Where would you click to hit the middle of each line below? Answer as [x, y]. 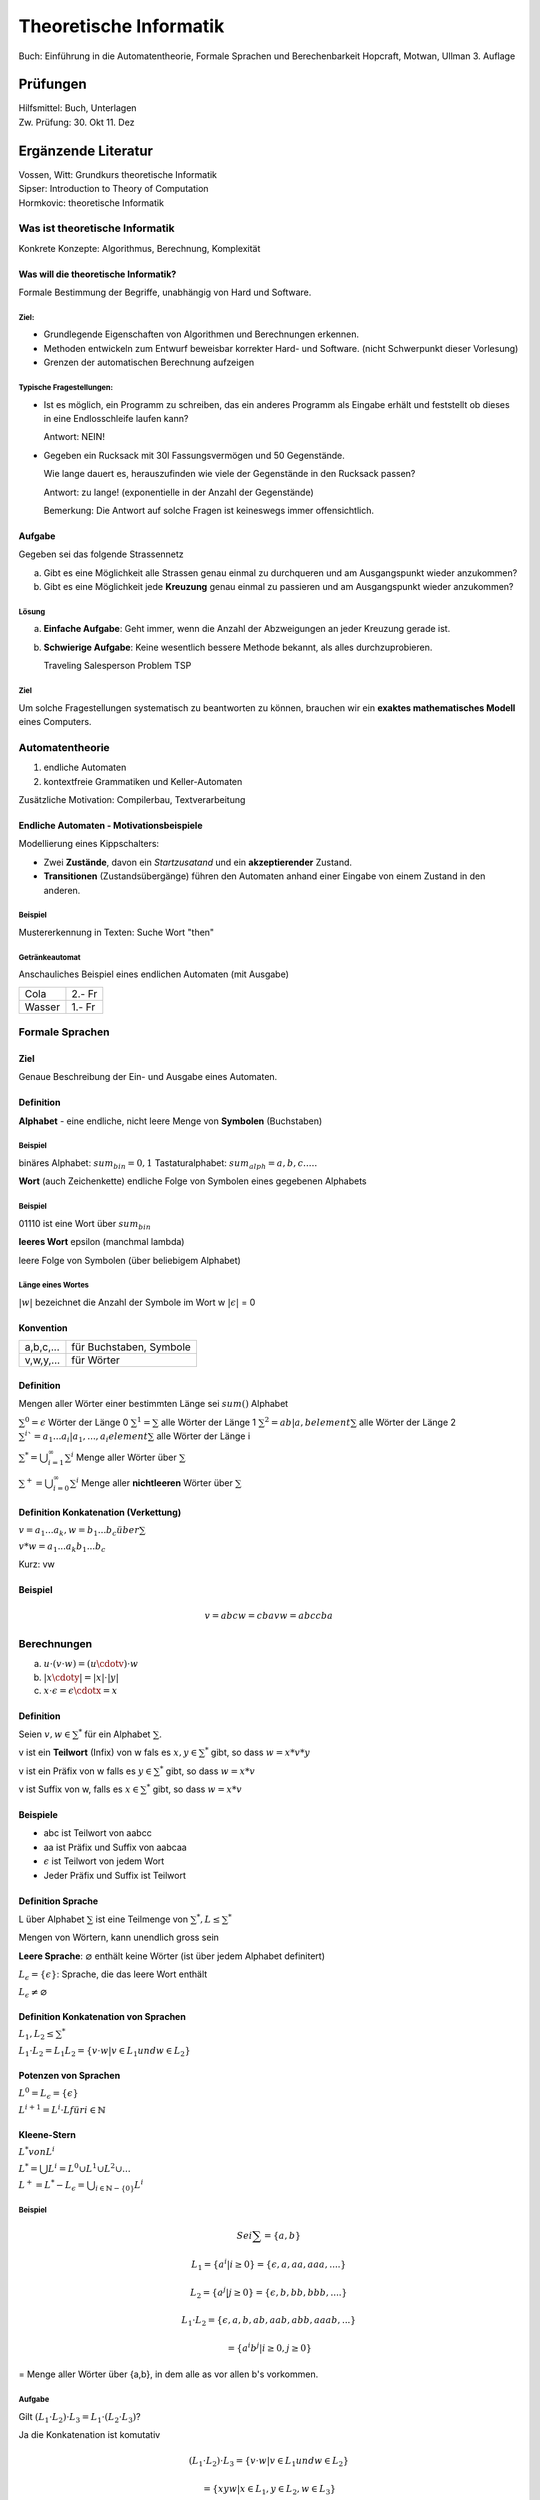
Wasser [42, 1007]
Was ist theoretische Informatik [96, 228]
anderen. [62, 890]
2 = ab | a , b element [307, 1421]
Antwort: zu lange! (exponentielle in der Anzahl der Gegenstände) [178, 492]
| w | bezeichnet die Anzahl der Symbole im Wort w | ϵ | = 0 [137, 1302]
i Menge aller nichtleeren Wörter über [154, 1482]
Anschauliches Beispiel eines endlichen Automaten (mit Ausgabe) [154, 974]
